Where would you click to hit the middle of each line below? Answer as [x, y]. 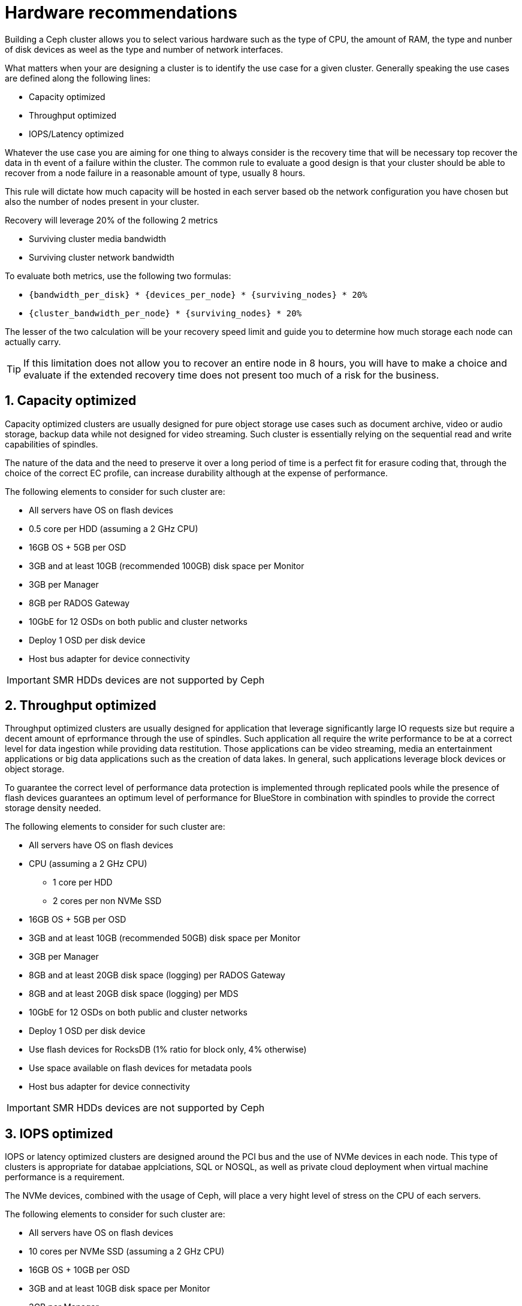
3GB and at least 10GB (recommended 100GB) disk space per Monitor [167, 566]
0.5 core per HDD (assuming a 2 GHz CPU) [114, 528]
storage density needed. [53, 808]
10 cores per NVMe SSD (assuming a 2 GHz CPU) [127, 1251]
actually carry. [33, 341]
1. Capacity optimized [71, 401]
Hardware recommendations [121, 13]
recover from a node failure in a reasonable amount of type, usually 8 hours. [155, 173]
